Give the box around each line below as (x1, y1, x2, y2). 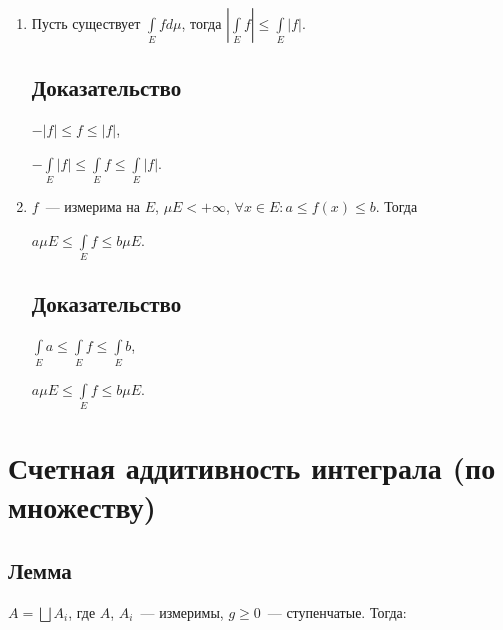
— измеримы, (140, 601, 224, 622)
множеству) (8, 486, 157, 527)
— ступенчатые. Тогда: (267, 601, 407, 622)
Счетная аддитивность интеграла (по (8, 447, 496, 488)
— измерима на (45, 196, 141, 217)
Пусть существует (31, 13, 141, 33)
